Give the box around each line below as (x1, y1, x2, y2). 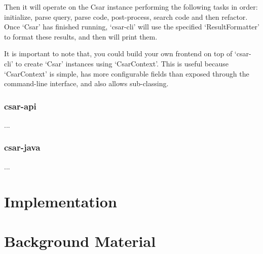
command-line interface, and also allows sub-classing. (4, 78, 169, 89)
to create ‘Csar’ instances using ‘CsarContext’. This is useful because (15, 58, 229, 68)
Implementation (4, 191, 117, 211)
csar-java (4, 141, 41, 154)
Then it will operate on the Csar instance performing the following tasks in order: (4, 2, 258, 12)
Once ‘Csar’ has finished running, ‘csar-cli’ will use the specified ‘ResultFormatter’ (4, 21, 259, 32)
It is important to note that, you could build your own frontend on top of (4, 48, 233, 59)
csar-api (4, 99, 36, 112)
